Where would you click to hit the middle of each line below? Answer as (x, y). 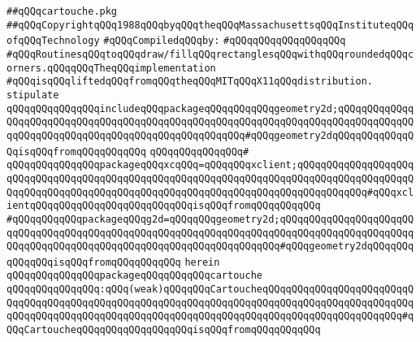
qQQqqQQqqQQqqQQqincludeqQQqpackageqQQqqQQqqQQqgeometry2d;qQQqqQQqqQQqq (210, 108)
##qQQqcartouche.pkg (62, 11)
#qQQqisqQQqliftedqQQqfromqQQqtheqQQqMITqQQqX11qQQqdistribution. (190, 82)
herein (202, 262)
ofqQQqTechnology (53, 41)
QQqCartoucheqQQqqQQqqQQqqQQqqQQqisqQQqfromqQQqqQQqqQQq (164, 330)
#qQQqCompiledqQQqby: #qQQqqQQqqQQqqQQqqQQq (225, 41)
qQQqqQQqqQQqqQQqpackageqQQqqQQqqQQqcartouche (134, 276)
